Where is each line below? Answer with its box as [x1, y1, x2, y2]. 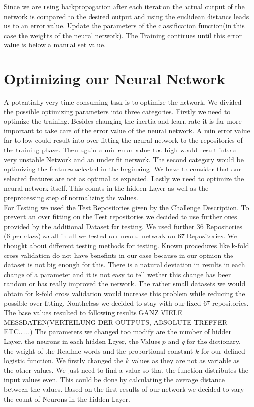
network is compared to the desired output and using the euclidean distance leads [4, 11, 249, 21]
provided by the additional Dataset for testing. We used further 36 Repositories [4, 221, 243, 231]
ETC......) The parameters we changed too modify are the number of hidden [4, 326, 232, 337]
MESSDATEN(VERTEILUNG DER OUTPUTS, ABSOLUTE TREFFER [4, 317, 228, 327]
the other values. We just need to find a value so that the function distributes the [4, 364, 249, 375]
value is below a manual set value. [4, 40, 106, 50]
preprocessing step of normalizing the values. [4, 193, 138, 203]
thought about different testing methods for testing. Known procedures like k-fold [4, 240, 249, 250]
